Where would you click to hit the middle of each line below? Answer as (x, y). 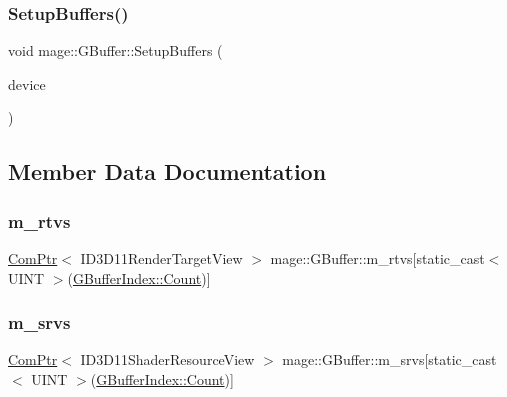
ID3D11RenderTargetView (161, 258)
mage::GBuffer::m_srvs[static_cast (389, 359)
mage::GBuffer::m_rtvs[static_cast (377, 258)
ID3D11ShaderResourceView (167, 359)
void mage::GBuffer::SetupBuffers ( (115, 50)
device (27, 83)
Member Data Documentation (167, 171)
